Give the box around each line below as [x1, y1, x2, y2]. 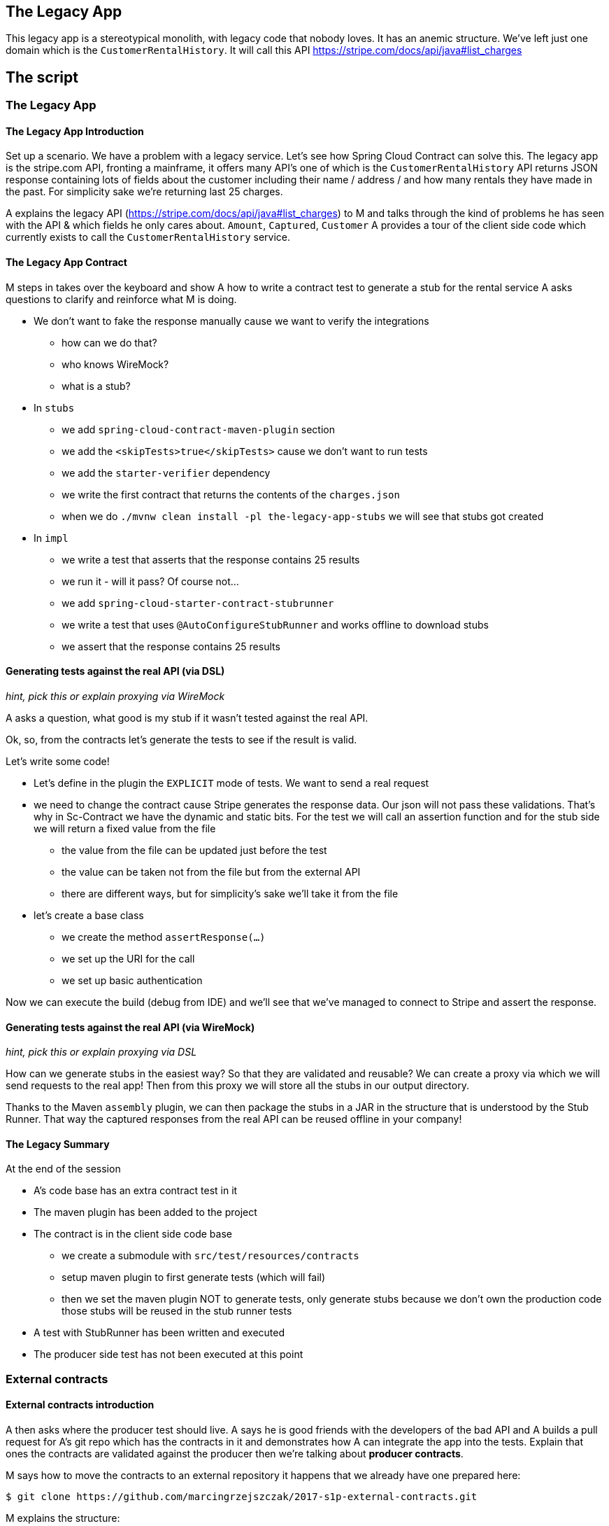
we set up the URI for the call [62, 952, 195, 965]
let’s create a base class [34, 909, 144, 921]
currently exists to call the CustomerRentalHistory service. [6, 231, 291, 244]
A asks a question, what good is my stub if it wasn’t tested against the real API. [6, 711, 368, 724]
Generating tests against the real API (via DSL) [6, 665, 225, 678]
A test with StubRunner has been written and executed [34, 1326, 285, 1339]
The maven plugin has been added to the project [34, 1206, 257, 1219]
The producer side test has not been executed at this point [34, 1348, 303, 1361]
